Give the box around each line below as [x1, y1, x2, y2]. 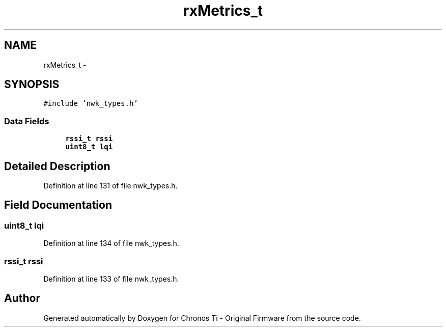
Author [4, 292, 40, 305]
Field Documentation [4, 199, 112, 212]
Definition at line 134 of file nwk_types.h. [43, 239, 179, 248]
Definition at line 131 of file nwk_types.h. [43, 181, 178, 190]
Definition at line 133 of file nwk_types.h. [43, 274, 179, 283]
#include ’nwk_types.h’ [43, 99, 138, 108]
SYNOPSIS [4, 78, 60, 91]
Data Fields [4, 116, 49, 126]
